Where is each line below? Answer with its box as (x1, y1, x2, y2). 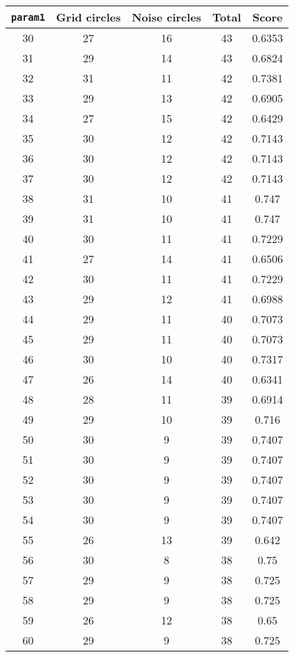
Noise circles (131, 9, 201, 25)
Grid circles (56, 9, 121, 25)
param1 (11, 11, 46, 23)
